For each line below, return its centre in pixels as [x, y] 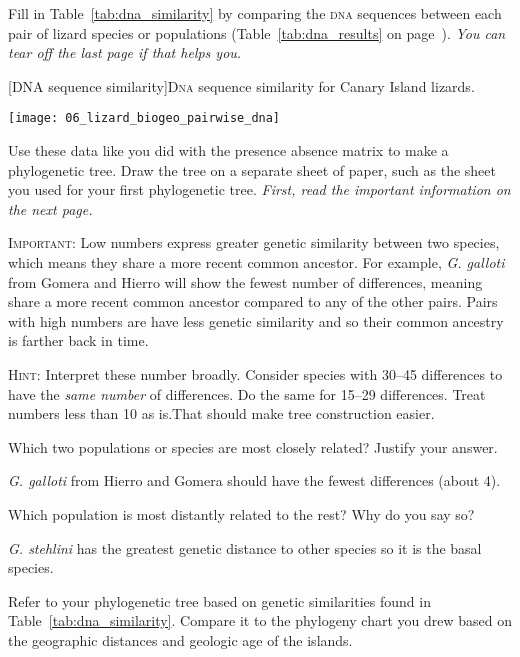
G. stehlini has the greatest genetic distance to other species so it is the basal [245, 547]
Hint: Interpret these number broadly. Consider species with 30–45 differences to [255, 373]
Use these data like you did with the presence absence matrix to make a [228, 150]
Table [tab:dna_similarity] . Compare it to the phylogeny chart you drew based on [260, 620]
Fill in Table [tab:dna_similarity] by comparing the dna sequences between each [255, 13]
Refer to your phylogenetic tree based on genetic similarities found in [219, 600]
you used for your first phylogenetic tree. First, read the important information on [259, 189]
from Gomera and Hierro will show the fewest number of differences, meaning [245, 281]
